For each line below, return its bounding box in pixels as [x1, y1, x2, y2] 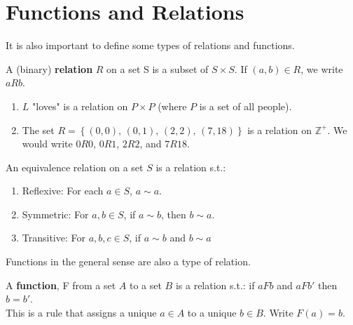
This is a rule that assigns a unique [6, 305, 157, 319]
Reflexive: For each [22, 183, 104, 198]
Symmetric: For [22, 206, 89, 221]
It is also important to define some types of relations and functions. [6, 38, 295, 53]
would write [22, 136, 73, 151]
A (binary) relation [6, 61, 93, 76]
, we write [300, 61, 343, 76]
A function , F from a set [6, 277, 116, 292]
